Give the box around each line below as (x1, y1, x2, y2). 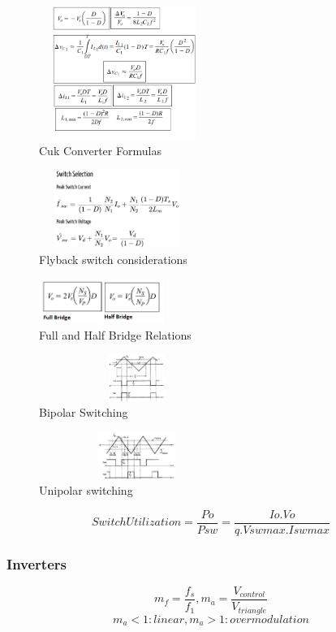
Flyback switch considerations (39, 250, 187, 267)
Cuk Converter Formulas (39, 141, 162, 158)
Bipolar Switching (39, 404, 128, 421)
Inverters (6, 553, 67, 574)
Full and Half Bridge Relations (39, 326, 192, 343)
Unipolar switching (39, 482, 133, 499)
